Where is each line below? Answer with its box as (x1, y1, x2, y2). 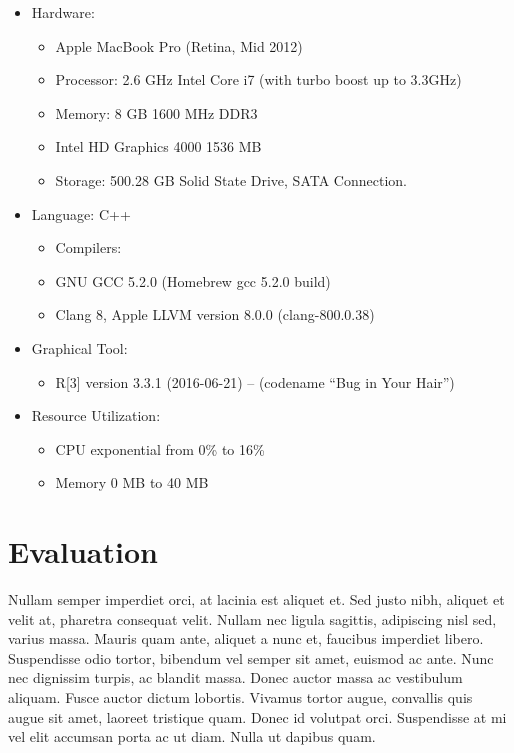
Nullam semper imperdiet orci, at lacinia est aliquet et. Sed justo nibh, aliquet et (8, 589, 505, 610)
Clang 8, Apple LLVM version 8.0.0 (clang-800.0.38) (55, 304, 375, 325)
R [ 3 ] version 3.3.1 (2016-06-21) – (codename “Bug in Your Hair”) (55, 371, 455, 392)
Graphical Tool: (31, 337, 128, 358)
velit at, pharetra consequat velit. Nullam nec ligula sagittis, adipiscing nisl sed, (8, 608, 497, 629)
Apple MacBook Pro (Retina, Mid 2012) (55, 35, 303, 56)
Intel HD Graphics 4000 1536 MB (55, 136, 262, 157)
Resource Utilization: (31, 405, 161, 426)
